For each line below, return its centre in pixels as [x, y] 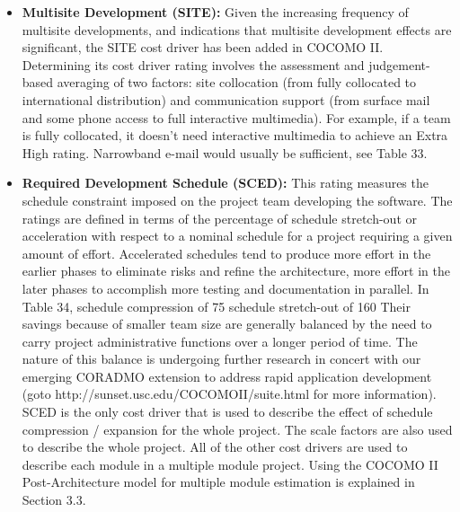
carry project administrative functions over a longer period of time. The [220, 341]
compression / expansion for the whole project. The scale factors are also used [237, 429]
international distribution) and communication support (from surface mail [226, 99]
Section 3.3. [54, 500]
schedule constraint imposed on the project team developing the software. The [237, 200]
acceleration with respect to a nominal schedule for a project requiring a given [237, 236]
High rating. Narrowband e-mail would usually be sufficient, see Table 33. [225, 152]
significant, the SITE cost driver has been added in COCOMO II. [203, 47]
